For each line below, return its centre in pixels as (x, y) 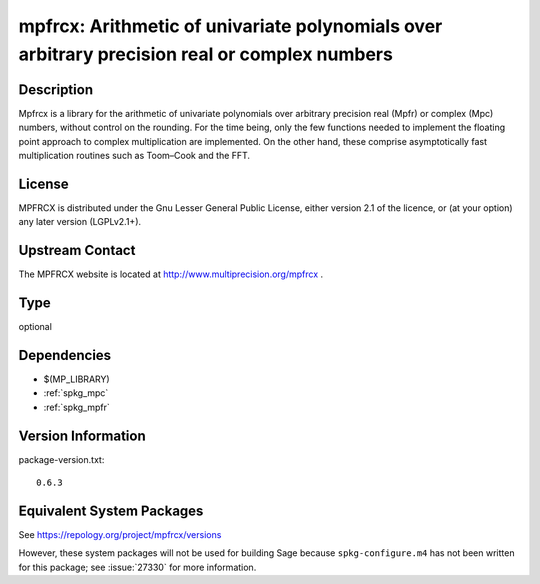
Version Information (82, 435)
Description (56, 89)
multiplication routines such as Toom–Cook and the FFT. (134, 156)
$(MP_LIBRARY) (76, 379)
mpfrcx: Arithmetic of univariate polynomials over (230, 26)
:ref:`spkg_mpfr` (76, 407)
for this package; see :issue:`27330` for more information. (137, 567)
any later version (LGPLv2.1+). (80, 222)
